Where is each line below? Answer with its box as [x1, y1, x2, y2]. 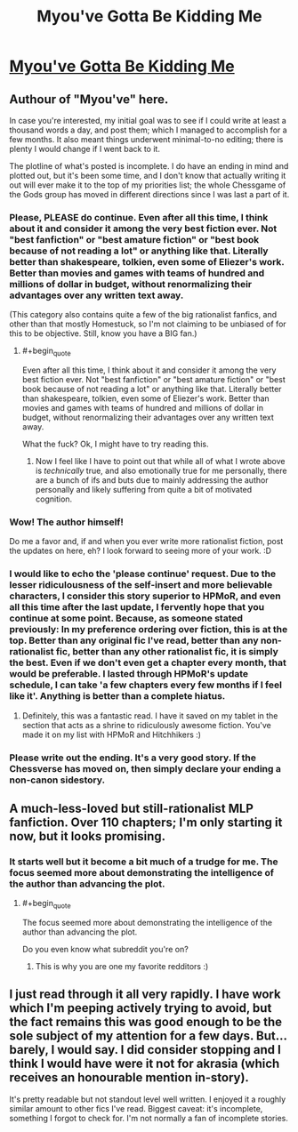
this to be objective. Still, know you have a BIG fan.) [9, 328, 197, 339]
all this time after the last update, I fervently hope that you [9, 601, 265, 614]
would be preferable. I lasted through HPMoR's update [9, 668, 249, 680]
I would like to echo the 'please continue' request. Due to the [9, 567, 277, 580]
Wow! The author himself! [9, 516, 125, 528]
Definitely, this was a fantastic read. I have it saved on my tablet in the [21, 710, 278, 721]
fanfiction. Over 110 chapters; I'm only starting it [9, 815, 283, 830]
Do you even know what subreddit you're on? [21, 944, 189, 955]
